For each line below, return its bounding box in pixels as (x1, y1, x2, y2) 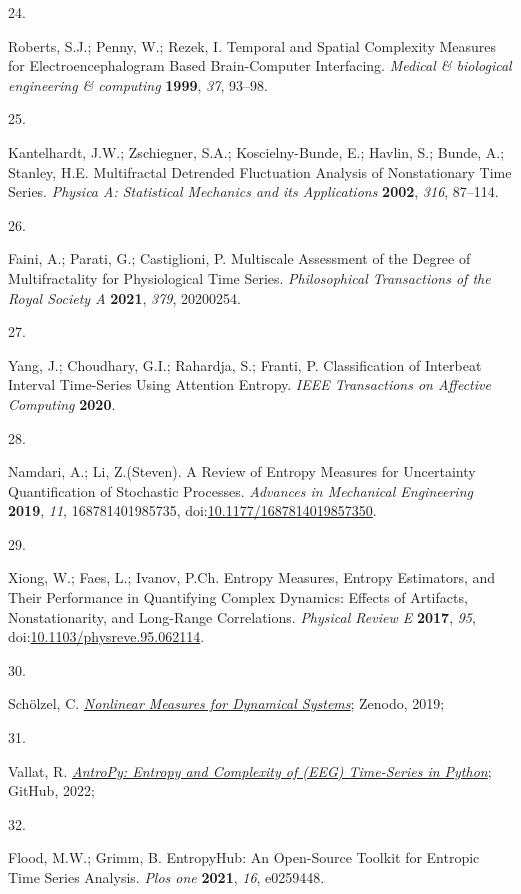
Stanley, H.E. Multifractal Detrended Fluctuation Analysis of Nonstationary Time (8, 161, 512, 182)
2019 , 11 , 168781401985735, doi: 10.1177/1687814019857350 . (8, 500, 377, 521)
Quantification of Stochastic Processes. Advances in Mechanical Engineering (8, 480, 473, 501)
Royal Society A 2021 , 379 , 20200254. (8, 287, 241, 308)
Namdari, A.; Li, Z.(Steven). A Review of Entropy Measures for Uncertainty (8, 461, 476, 482)
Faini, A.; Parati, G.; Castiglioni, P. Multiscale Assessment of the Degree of (8, 248, 471, 269)
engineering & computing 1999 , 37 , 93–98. (8, 74, 268, 95)
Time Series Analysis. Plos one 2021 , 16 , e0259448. (8, 867, 325, 887)
